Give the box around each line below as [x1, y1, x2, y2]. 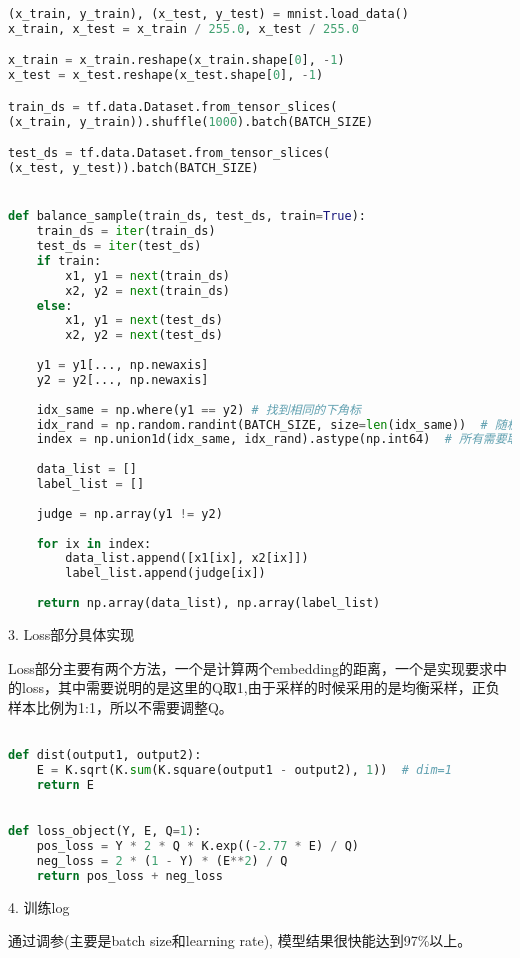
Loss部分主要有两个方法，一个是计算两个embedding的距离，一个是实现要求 [8, 657, 493, 678]
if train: [36, 253, 102, 268]
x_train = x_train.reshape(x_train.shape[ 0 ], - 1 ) [8, 53, 345, 68]
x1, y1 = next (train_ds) [65, 268, 230, 283]
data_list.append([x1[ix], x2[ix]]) [65, 551, 309, 566]
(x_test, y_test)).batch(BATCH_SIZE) [8, 161, 259, 176]
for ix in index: [36, 536, 152, 551]
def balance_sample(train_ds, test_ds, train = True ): [8, 209, 366, 224]
